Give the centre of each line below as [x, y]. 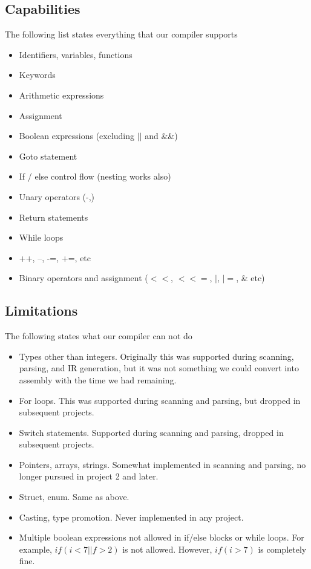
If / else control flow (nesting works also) [95, 176]
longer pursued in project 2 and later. [89, 476]
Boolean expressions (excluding [77, 136]
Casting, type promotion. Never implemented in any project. [131, 517]
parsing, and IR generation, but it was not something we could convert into [159, 368]
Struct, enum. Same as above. [74, 497]
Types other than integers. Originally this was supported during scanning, [156, 356]
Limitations [41, 311]
